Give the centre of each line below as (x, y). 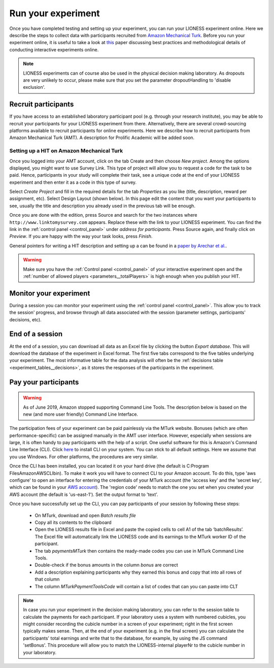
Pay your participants (44, 382)
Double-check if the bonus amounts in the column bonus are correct (107, 565)
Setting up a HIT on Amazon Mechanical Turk (66, 151)
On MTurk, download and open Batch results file (85, 515)
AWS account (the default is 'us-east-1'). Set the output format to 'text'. (84, 494)
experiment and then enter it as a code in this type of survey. (73, 182)
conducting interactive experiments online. (54, 49)
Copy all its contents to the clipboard (73, 522)
